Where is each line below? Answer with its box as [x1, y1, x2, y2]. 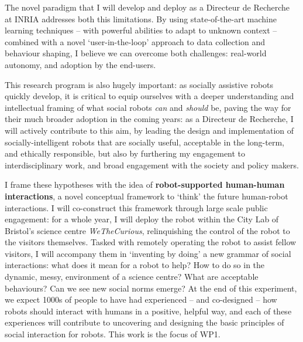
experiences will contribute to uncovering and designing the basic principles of [5, 316, 284, 329]
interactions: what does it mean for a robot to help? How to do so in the [5, 259, 265, 271]
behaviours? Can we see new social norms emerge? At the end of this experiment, [5, 282, 297, 294]
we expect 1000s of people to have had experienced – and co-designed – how [5, 293, 277, 306]
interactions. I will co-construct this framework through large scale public [5, 201, 268, 214]
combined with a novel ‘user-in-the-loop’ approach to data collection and [5, 35, 266, 48]
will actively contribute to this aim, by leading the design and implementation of [5, 124, 294, 136]
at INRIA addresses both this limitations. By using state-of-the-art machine [5, 12, 277, 25]
